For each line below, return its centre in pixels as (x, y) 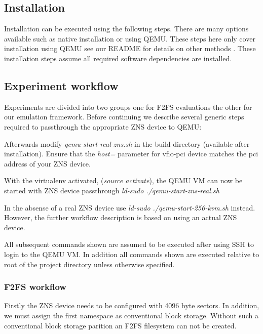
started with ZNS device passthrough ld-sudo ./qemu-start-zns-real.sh (112, 190)
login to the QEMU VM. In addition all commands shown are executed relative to (132, 254)
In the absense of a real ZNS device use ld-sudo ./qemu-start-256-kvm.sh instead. (130, 207)
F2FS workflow (35, 287)
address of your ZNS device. (47, 163)
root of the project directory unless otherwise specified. (89, 264)
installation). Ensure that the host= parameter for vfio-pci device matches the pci (131, 154)
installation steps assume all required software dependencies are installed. (118, 58)
